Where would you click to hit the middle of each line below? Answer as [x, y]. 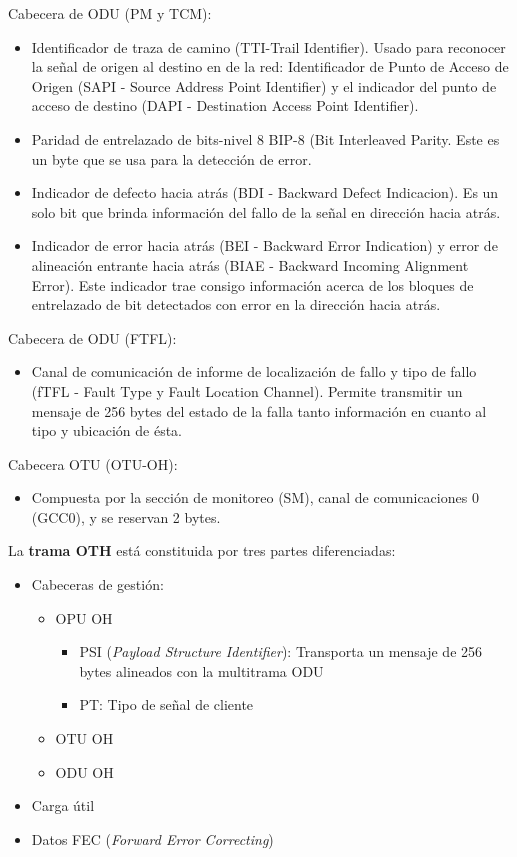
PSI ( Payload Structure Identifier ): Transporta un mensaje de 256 [281, 651]
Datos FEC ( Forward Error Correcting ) [152, 838]
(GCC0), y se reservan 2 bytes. [126, 516]
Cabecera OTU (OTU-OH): [93, 463]
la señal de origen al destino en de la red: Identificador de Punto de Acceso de [270, 66]
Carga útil [63, 805]
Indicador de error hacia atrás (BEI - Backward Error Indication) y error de [264, 245]
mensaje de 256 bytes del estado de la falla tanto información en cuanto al [259, 410]
